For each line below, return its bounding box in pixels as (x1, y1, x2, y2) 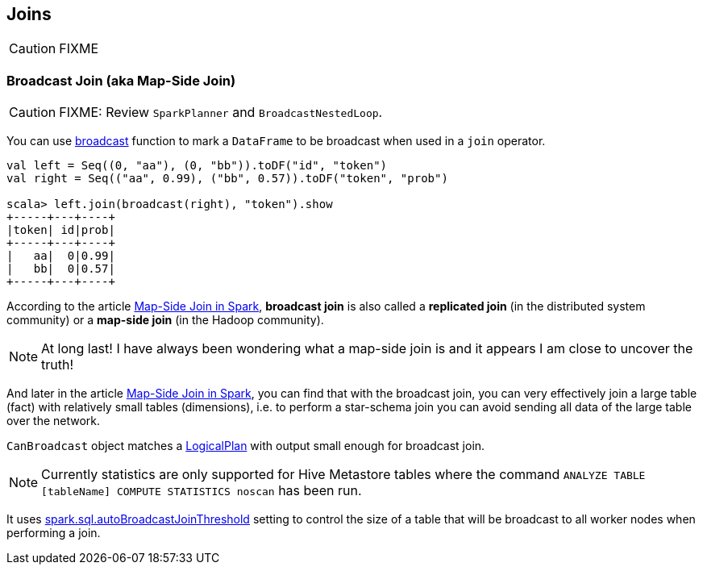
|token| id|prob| (6, 223, 115, 237)
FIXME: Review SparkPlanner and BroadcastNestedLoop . (59, 104, 383, 121)
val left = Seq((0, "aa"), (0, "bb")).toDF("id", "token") (6, 159, 388, 173)
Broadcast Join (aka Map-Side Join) (6, 72, 236, 89)
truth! (41, 356, 74, 373)
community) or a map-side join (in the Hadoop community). (6, 313, 324, 327)
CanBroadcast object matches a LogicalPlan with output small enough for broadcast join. (6, 439, 485, 453)
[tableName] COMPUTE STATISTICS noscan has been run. (41, 482, 362, 499)
